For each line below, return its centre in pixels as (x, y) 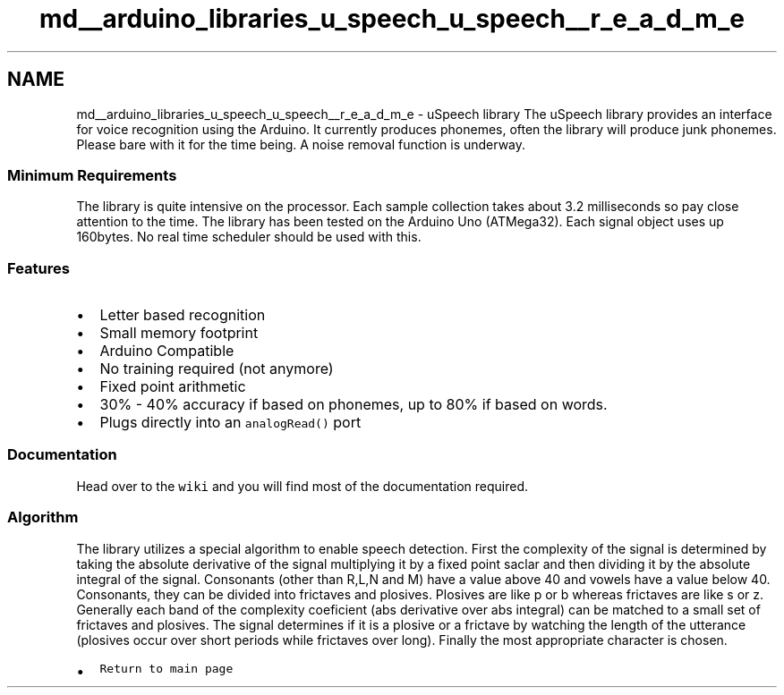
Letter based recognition (183, 315)
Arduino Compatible (167, 351)
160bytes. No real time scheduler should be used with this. (249, 237)
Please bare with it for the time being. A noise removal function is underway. (301, 144)
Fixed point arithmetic (173, 387)
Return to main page (166, 668)
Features (38, 268)
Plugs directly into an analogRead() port (230, 423)
